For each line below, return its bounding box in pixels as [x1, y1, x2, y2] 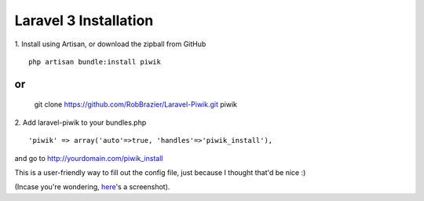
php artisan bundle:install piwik [28, 57, 161, 66]
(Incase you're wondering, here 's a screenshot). [14, 182, 170, 192]
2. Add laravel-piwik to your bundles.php [14, 118, 147, 127]
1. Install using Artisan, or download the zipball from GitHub [14, 39, 207, 49]
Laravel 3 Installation [14, 12, 154, 29]
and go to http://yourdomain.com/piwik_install [14, 153, 163, 163]
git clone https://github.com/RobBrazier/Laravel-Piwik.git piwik [34, 100, 237, 109]
